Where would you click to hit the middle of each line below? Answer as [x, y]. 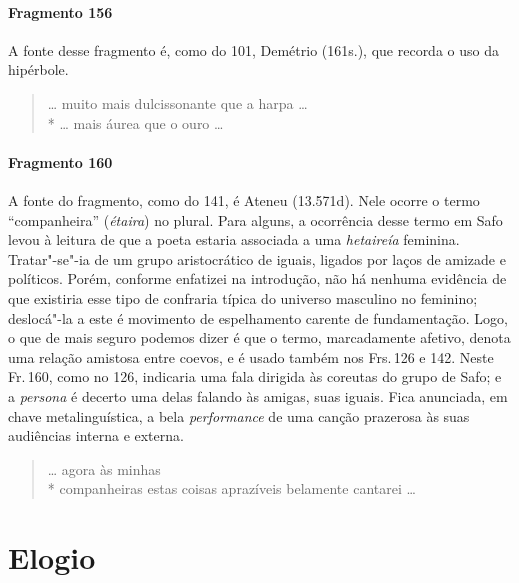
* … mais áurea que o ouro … [135, 122]
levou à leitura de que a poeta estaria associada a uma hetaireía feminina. [234, 239]
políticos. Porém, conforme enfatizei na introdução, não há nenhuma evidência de [257, 278]
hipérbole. [38, 69]
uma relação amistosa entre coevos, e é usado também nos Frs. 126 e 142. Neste [251, 356]
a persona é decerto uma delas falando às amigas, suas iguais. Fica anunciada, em [258, 395]
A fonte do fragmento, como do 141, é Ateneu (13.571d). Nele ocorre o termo [244, 199]
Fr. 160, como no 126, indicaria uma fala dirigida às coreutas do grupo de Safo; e [255, 376]
